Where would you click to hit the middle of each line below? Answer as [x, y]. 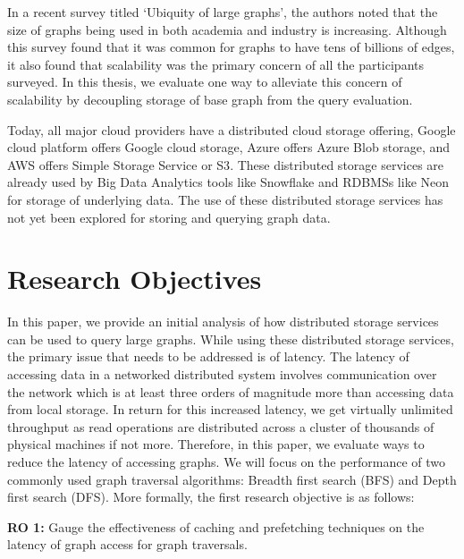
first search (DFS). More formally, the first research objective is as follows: [211, 497]
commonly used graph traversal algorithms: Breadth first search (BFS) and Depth [232, 479]
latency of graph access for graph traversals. [127, 544]
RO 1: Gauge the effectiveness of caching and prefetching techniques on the [216, 526]
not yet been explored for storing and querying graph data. [169, 217]
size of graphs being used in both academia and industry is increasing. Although [227, 29]
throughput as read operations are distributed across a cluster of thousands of [221, 426]
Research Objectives [135, 279]
